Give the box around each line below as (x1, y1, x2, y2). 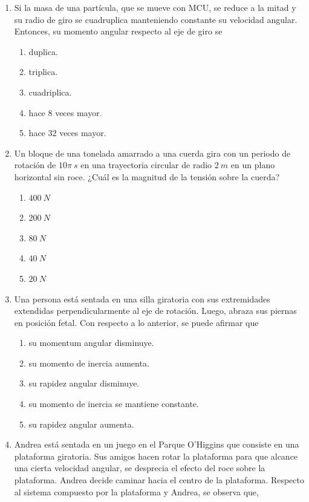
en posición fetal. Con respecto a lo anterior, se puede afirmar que (14, 316, 259, 328)
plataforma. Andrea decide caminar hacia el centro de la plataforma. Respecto (14, 474, 304, 486)
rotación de (14, 158, 56, 171)
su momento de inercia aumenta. (28, 356, 149, 369)
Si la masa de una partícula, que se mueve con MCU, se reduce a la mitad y (14, 1, 296, 13)
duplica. (28, 45, 58, 57)
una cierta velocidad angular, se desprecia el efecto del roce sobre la (14, 461, 265, 474)
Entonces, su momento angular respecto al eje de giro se (14, 25, 223, 37)
